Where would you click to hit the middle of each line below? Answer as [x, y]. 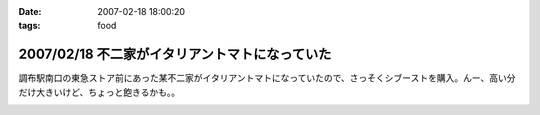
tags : [29, 26]
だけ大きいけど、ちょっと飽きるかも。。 [99, 92]
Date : [30, 11]
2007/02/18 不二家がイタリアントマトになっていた [175, 54]
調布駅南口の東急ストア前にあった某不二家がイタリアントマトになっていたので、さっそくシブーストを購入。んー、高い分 [267, 78]
